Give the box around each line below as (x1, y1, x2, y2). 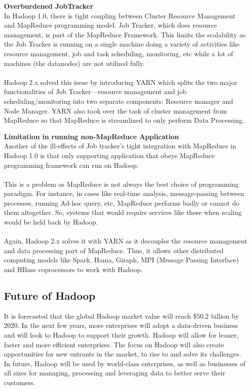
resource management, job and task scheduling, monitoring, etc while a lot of (4, 48, 234, 58)
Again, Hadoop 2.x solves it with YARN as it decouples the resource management (4, 236, 248, 246)
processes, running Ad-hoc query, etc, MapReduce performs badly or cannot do (4, 197, 239, 208)
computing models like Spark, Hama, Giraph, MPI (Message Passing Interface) (4, 255, 239, 265)
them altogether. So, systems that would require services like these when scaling (4, 207, 242, 217)
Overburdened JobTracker (4, 1, 94, 11)
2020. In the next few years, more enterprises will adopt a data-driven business (4, 320, 238, 330)
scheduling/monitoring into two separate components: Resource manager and (4, 96, 233, 106)
